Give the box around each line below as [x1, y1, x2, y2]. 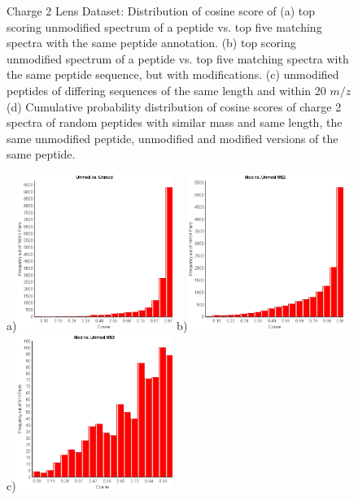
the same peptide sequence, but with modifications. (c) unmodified [7, 66, 339, 83]
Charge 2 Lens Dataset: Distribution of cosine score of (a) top [7, 2, 316, 19]
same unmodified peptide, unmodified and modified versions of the [7, 129, 338, 146]
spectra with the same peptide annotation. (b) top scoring [7, 34, 296, 51]
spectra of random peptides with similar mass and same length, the [7, 114, 343, 131]
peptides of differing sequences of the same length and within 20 [7, 81, 326, 98]
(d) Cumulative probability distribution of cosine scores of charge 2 [7, 98, 342, 115]
